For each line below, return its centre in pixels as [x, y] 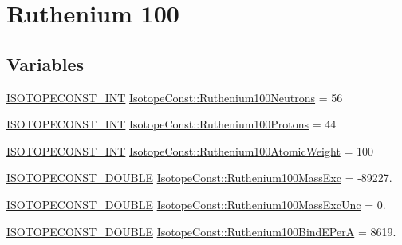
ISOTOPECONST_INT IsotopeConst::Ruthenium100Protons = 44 [171, 124]
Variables [45, 63]
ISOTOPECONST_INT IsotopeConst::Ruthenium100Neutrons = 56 [175, 97]
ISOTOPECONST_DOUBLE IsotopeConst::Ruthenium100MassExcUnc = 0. [196, 204]
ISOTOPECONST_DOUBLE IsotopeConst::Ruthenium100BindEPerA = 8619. [201, 231]
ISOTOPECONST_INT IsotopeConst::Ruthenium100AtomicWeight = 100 [190, 150]
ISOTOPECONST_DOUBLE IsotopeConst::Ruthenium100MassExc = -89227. [199, 178]
